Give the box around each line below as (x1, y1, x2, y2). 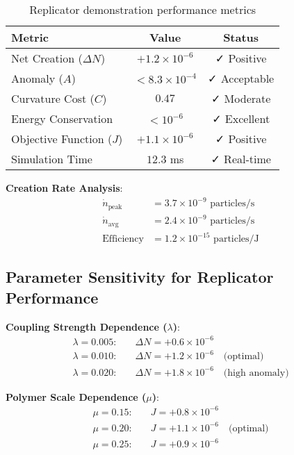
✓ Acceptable (208, 70, 275, 86)
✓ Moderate (211, 90, 271, 106)
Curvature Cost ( (11, 90, 95, 106)
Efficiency (102, 234, 144, 245)
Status (223, 29, 259, 45)
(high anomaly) (223, 367, 289, 378)
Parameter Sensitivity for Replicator (6, 266, 274, 288)
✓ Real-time (211, 151, 271, 167)
